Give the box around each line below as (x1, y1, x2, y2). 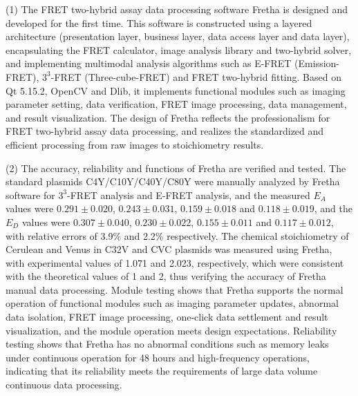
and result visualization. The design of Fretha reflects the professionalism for (6, 110, 330, 124)
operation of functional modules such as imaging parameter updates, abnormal (6, 296, 339, 310)
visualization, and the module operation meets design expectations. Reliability (6, 323, 337, 337)
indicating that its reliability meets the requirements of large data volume (6, 364, 318, 378)
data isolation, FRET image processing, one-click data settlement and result (6, 310, 328, 324)
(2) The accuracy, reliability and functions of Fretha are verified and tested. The (6, 160, 346, 175)
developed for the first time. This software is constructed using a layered (6, 15, 312, 30)
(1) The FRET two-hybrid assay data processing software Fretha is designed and (6, 2, 348, 16)
